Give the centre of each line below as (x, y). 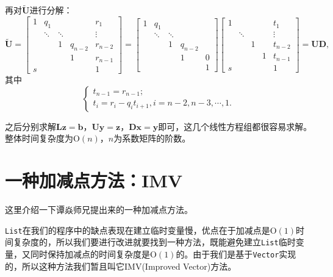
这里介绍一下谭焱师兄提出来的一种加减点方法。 (99, 209)
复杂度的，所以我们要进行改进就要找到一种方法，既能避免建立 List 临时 (154, 242)
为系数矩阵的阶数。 (152, 138)
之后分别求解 (30, 126)
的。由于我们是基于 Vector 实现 (236, 254)
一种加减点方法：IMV (94, 180)
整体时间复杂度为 (39, 138)
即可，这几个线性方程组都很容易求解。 (235, 126)
